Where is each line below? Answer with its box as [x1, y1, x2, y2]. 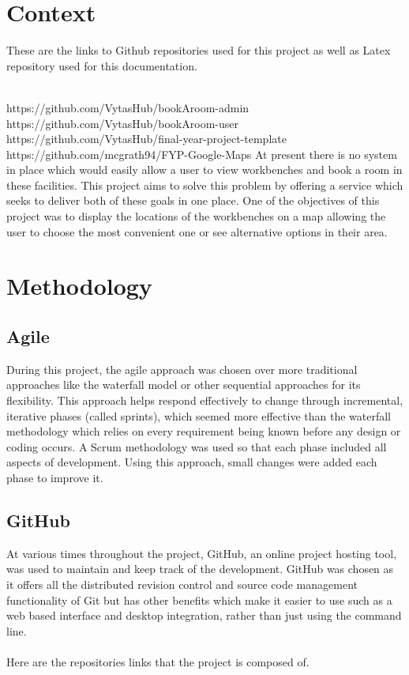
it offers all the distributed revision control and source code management [6, 575, 358, 592]
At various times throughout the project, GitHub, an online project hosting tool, [6, 545, 397, 561]
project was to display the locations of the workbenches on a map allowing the [6, 208, 386, 224]
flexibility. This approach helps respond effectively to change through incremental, [6, 392, 403, 409]
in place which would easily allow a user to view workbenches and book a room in [6, 161, 403, 178]
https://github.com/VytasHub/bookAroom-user [6, 115, 238, 131]
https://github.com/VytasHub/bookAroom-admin [6, 99, 250, 115]
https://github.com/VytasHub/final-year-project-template [6, 130, 287, 147]
